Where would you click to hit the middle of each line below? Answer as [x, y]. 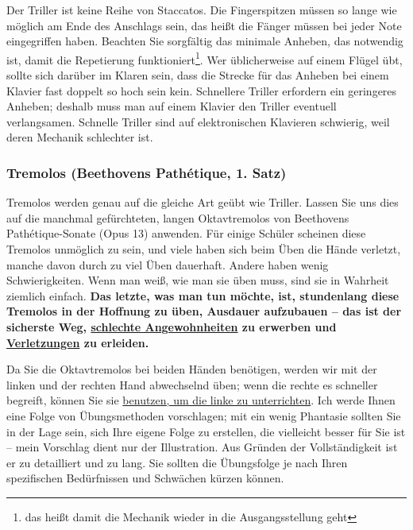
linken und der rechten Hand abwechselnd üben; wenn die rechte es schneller [192, 384]
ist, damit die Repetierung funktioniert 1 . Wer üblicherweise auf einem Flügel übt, [205, 58]
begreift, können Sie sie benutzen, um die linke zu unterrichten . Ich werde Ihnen [201, 400]
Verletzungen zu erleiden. [78, 342]
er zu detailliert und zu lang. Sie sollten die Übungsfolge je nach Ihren [177, 462]
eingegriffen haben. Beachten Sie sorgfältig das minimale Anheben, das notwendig [205, 41]
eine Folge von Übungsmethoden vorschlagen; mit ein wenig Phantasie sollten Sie [204, 415]
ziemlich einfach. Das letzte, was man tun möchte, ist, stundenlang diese [203, 295]
